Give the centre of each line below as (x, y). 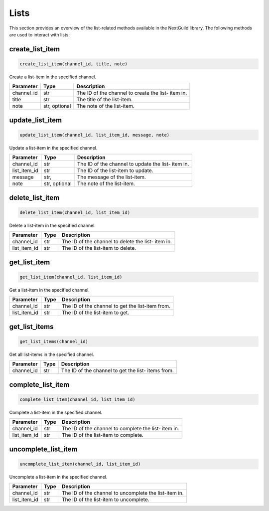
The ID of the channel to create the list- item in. (132, 93)
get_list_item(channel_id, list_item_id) (71, 277)
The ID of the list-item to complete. (103, 435)
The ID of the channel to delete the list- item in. (117, 242)
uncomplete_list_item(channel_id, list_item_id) (80, 464)
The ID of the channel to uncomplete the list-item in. (123, 493)
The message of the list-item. (112, 177)
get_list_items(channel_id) (54, 341)
